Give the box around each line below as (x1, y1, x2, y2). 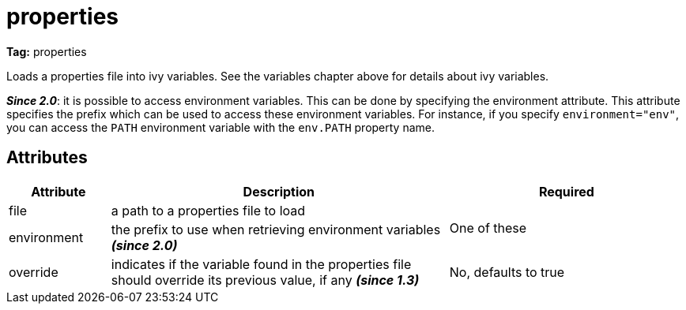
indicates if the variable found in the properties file (111, 256, 412, 272)
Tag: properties (6, 44, 87, 58)
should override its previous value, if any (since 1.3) (111, 271, 420, 288)
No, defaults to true (449, 263, 565, 280)
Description (243, 183, 315, 200)
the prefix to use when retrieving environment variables (111, 221, 441, 237)
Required (538, 183, 594, 200)
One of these (449, 219, 527, 236)
